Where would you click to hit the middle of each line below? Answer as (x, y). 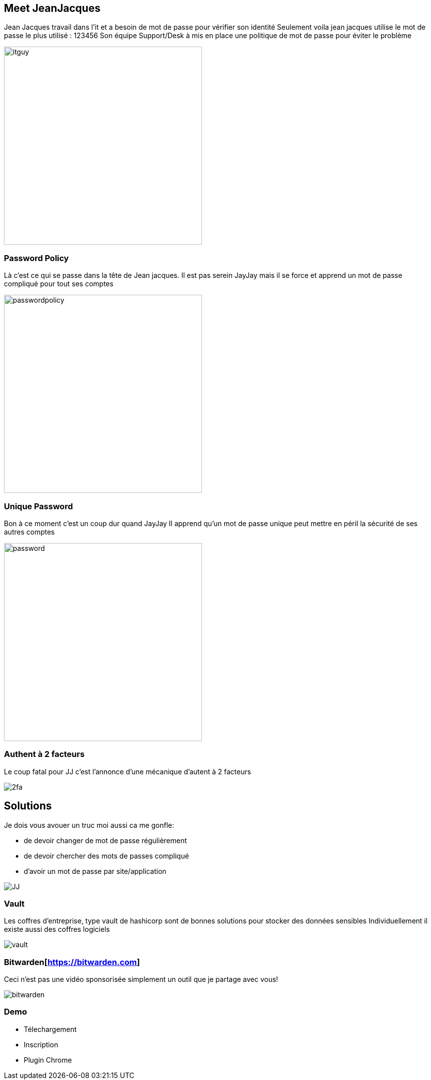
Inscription (41, 1044)
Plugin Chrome (48, 1060)
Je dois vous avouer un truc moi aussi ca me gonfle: (89, 825)
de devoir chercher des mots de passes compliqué (106, 856)
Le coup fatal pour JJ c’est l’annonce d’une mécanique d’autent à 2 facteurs (128, 771)
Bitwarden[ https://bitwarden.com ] (72, 962)
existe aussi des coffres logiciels (57, 929)
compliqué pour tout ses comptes (59, 284)
